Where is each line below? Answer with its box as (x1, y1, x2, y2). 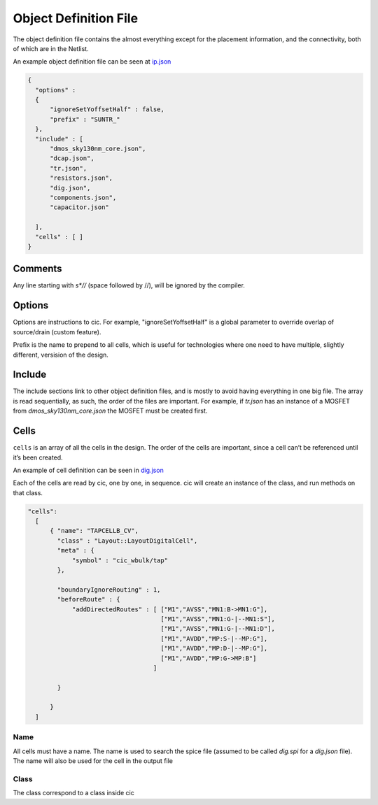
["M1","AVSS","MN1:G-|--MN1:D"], (160, 625, 276, 633)
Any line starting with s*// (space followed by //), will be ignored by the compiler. (13, 281, 245, 290)
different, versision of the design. (13, 350, 108, 359)
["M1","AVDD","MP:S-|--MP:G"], (160, 634, 268, 643)
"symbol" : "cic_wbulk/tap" (71, 556, 168, 564)
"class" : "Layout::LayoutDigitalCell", (57, 536, 198, 545)
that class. (13, 488, 43, 497)
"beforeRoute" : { (57, 595, 120, 604)
